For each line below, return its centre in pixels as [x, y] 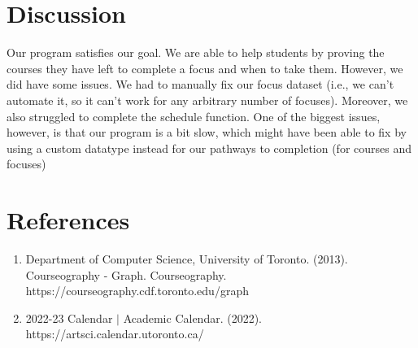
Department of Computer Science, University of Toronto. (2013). [187, 259]
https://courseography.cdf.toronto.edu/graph [137, 291]
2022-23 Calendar [69, 318]
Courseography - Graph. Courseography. [126, 274]
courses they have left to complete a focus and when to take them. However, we [205, 68]
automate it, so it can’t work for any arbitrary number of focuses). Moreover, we [207, 100]
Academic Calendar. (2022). [192, 318]
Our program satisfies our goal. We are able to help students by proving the [196, 52]
